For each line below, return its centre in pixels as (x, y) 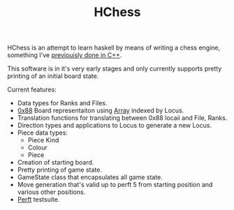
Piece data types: (43, 133)
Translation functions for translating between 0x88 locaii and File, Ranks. (122, 118)
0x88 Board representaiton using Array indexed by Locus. (101, 111)
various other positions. (51, 192)
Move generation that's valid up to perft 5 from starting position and (115, 185)
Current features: (32, 90)
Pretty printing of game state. (60, 170)
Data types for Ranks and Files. (62, 103)
